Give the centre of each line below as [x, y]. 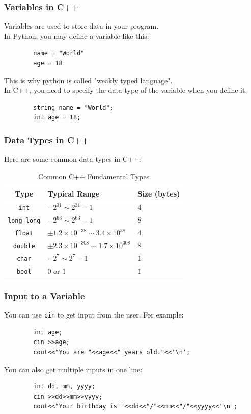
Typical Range [74, 194]
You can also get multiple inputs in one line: [73, 369]
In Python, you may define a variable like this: [77, 35]
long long [24, 221]
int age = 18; [57, 118]
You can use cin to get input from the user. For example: [94, 315]
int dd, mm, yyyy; [64, 387]
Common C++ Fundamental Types [94, 176]
